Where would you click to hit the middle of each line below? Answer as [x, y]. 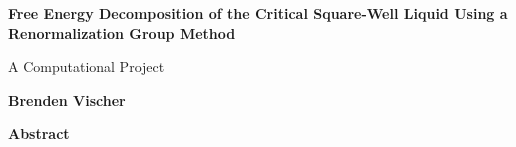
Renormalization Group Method [122, 32]
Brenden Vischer [67, 99]
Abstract [39, 133]
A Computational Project [86, 66]
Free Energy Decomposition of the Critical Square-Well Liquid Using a [258, 13]
